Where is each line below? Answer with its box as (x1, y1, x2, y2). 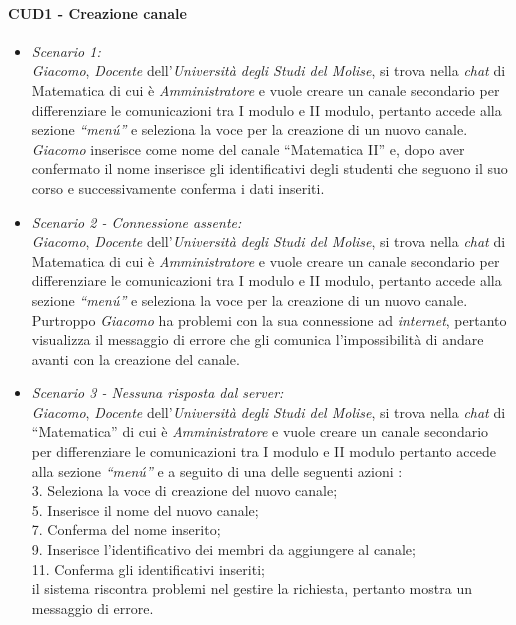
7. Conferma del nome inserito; (31, 519, 221, 540)
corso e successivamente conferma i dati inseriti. (31, 177, 325, 198)
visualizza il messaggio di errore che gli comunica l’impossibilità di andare (31, 329, 484, 350)
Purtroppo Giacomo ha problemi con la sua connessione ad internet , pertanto (31, 309, 507, 330)
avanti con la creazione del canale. (31, 348, 240, 369)
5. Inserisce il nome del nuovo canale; (31, 499, 259, 520)
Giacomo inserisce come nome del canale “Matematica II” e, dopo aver (31, 138, 465, 159)
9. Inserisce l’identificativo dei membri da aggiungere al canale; (31, 539, 416, 560)
